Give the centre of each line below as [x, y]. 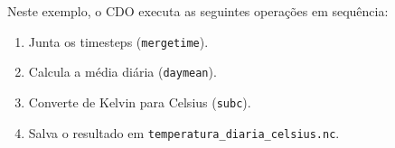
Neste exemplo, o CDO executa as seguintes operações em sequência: [198, 11]
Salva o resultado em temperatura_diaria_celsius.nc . [184, 132]
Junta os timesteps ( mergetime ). [118, 41]
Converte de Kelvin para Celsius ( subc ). [140, 102]
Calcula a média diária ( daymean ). [122, 72]
